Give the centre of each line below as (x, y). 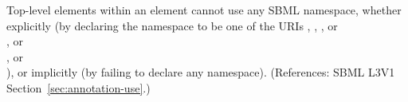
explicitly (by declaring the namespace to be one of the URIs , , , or (172, 25)
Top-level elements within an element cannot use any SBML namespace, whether (204, 10)
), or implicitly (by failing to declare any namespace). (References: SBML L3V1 (201, 72)
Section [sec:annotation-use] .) (78, 87)
